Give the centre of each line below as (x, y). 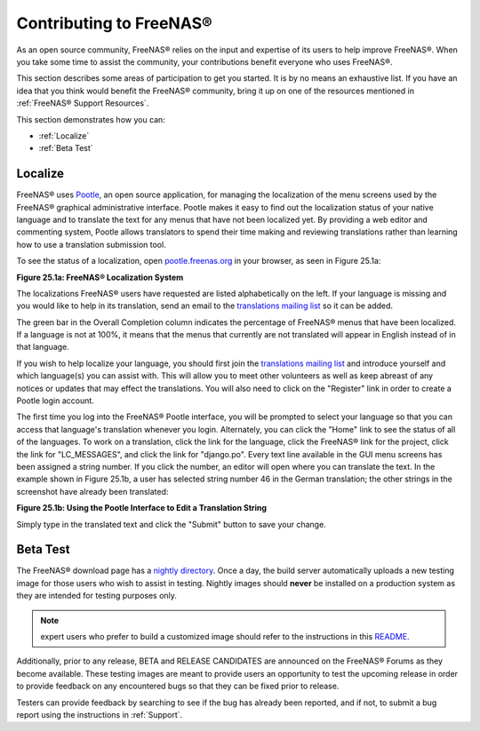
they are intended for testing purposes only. (97, 596)
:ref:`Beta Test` (66, 148)
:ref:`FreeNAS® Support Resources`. (83, 103)
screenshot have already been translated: (92, 491)
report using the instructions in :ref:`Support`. (100, 714)
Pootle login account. (56, 401)
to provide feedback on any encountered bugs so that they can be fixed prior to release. (178, 686)
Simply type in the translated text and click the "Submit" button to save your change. (171, 524)
